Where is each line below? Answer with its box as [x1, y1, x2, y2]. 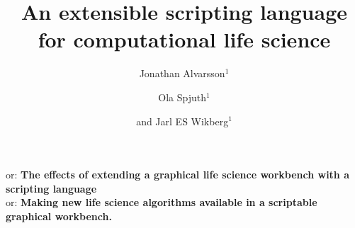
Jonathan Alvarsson [139, 66, 225, 81]
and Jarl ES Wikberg [136, 113, 229, 128]
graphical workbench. [6, 208, 112, 223]
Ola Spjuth [158, 89, 207, 104]
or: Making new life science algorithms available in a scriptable [6, 195, 317, 210]
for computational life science [38, 25, 331, 54]
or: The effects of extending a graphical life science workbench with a [6, 167, 350, 182]
